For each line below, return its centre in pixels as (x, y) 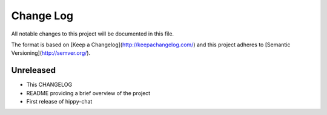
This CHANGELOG (49, 85)
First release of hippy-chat (59, 102)
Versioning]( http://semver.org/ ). (51, 53)
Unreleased (34, 70)
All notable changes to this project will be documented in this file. (93, 34)
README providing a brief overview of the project (88, 93)
